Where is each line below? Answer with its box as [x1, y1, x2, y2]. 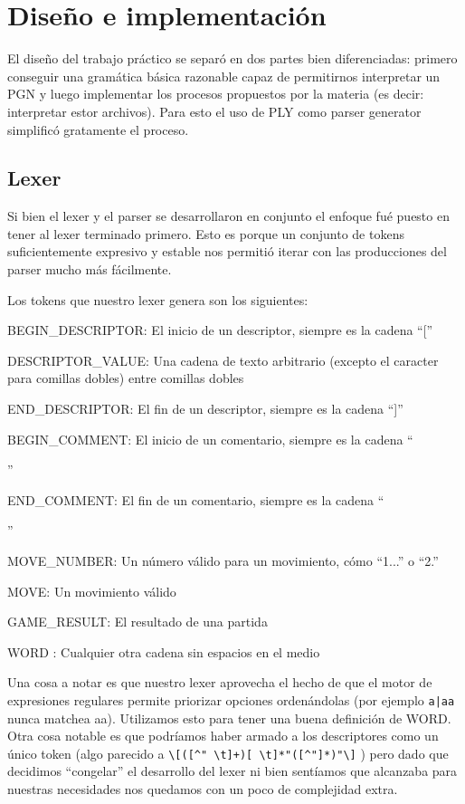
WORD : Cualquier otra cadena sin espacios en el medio [7, 642, 320, 661]
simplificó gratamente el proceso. [7, 120, 189, 139]
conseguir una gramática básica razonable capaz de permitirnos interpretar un [7, 66, 441, 85]
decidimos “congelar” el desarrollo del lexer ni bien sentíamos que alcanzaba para [7, 761, 458, 780]
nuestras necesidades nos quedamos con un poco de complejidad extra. [7, 780, 398, 799]
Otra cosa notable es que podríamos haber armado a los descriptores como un [7, 726, 439, 745]
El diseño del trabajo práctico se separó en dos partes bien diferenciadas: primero [7, 49, 458, 68]
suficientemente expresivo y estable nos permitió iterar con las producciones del [7, 242, 447, 261]
